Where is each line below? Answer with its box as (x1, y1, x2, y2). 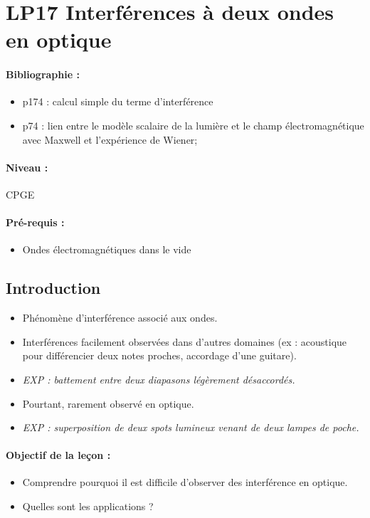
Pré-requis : (6, 215, 65, 230)
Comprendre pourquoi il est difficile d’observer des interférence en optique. (22, 475, 348, 490)
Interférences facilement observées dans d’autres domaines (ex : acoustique (22, 334, 347, 349)
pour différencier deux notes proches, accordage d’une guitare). (22, 348, 297, 363)
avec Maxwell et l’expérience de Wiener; (22, 132, 198, 147)
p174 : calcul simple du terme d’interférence (22, 94, 213, 109)
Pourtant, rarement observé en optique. (22, 396, 194, 411)
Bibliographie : (6, 67, 80, 82)
